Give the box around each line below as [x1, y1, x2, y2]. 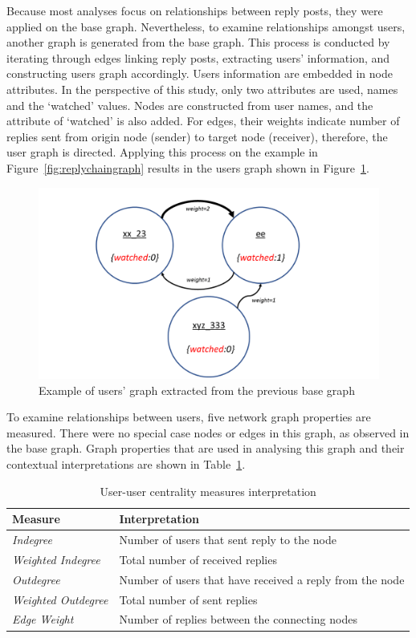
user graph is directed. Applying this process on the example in [6, 144, 318, 161]
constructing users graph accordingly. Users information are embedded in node [6, 65, 393, 82]
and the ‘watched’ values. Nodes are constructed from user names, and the [6, 96, 373, 113]
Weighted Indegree [12, 551, 100, 567]
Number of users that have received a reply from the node [119, 571, 405, 587]
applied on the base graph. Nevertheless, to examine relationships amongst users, [6, 18, 406, 35]
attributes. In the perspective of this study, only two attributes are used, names [6, 80, 398, 97]
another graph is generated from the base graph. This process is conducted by [6, 34, 390, 51]
